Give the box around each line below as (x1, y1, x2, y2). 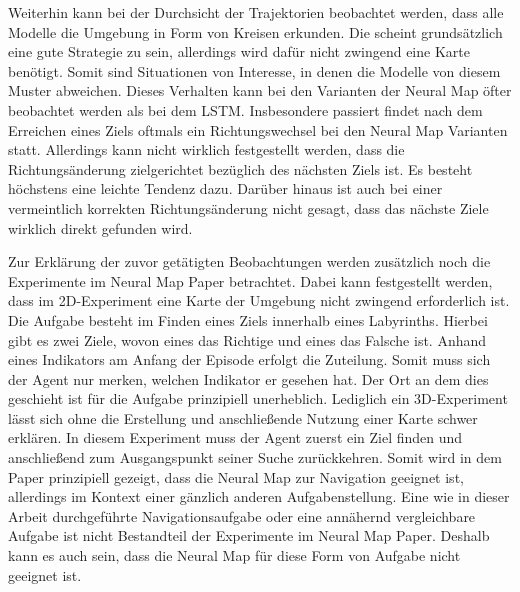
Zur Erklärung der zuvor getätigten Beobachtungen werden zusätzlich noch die (8, 251, 491, 272)
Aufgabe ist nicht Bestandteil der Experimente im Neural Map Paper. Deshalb (8, 525, 490, 546)
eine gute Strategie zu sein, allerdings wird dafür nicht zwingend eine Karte (8, 41, 470, 62)
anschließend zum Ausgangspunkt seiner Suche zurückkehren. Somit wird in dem (8, 447, 502, 468)
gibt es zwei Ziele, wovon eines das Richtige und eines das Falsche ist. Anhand (8, 329, 487, 350)
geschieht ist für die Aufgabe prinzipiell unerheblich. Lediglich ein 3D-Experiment (8, 388, 508, 409)
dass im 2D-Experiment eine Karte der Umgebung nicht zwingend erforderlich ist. (8, 290, 510, 311)
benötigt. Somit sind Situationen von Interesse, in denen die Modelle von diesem (8, 60, 501, 81)
